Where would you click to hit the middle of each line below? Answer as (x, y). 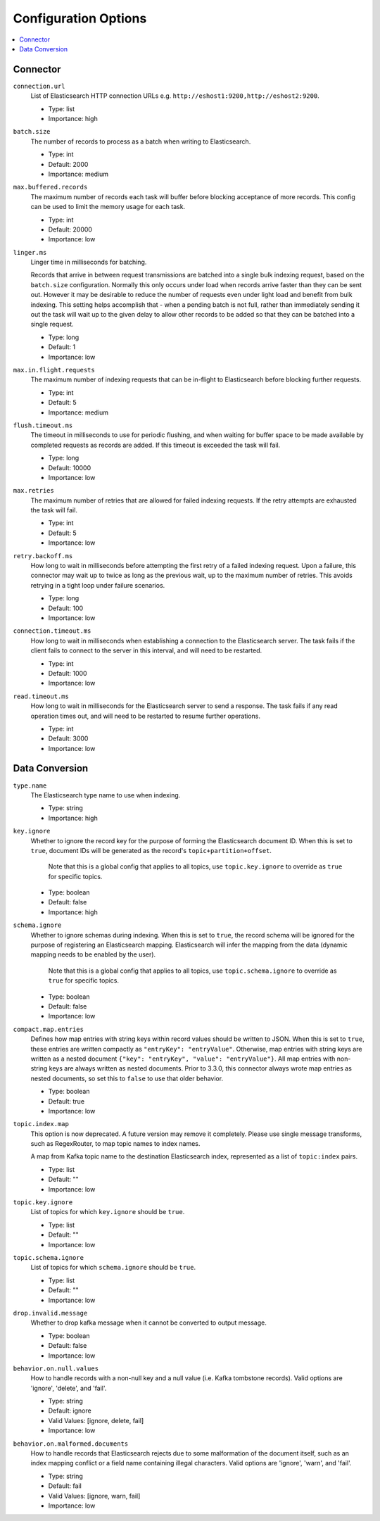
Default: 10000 (70, 467)
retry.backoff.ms (43, 556)
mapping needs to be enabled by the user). (93, 954)
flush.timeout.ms (43, 425)
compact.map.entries (49, 1029)
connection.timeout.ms (52, 631)
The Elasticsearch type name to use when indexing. (106, 795)
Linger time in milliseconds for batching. (89, 262)
